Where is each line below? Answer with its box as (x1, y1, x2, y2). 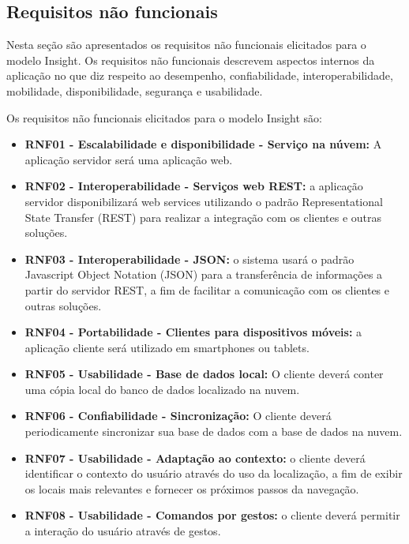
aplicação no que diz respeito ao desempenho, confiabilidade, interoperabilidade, (6, 67, 393, 84)
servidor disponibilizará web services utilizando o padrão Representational (24, 193, 383, 209)
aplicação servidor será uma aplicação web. (24, 151, 233, 167)
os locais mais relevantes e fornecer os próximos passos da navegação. (24, 480, 359, 497)
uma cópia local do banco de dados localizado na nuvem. (24, 381, 300, 397)
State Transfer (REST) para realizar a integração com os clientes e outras (24, 208, 382, 225)
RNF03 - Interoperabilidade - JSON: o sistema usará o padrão (24, 250, 355, 267)
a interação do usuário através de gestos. (24, 523, 221, 539)
